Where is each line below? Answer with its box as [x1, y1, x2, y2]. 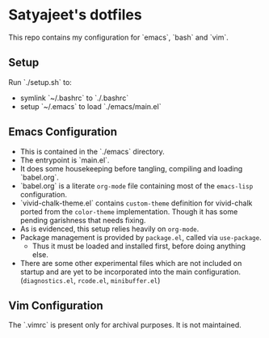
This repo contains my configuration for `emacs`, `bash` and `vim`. [8, 32, 229, 42]
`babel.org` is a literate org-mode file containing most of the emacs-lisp [19, 180, 254, 191]
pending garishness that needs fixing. [19, 215, 146, 225]
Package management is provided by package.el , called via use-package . [19, 232, 262, 242]
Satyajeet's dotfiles [8, 6, 143, 24]
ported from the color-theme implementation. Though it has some [19, 206, 238, 216]
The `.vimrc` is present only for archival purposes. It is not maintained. [8, 320, 242, 330]
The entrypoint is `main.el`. [19, 155, 110, 165]
